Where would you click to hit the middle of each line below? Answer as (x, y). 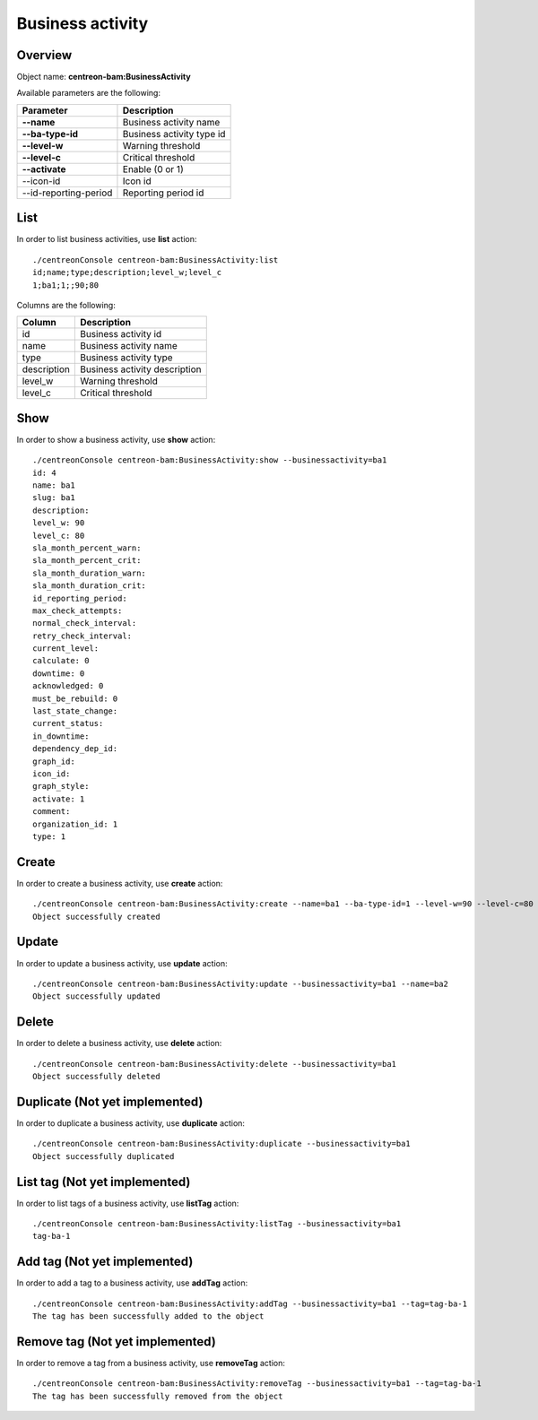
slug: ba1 (54, 498)
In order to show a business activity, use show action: (116, 439)
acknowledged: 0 (68, 686)
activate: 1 (59, 799)
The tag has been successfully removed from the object (158, 1396)
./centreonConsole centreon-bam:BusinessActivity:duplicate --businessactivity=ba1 (222, 1144)
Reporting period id (163, 193)
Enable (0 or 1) (153, 169)
